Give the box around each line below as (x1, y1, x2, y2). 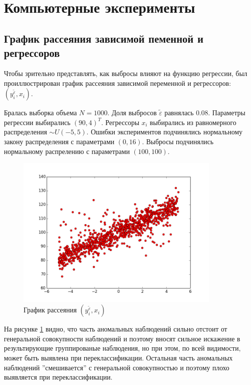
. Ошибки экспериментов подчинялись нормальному (86, 127, 243, 137)
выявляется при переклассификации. (4, 372, 113, 382)
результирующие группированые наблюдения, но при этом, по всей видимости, (4, 343, 241, 353)
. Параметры (208, 107, 246, 118)
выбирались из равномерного (150, 117, 236, 127)
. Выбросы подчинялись (142, 136, 214, 146)
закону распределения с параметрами (4, 136, 115, 146)
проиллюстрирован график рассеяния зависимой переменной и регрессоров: (4, 77, 231, 88)
